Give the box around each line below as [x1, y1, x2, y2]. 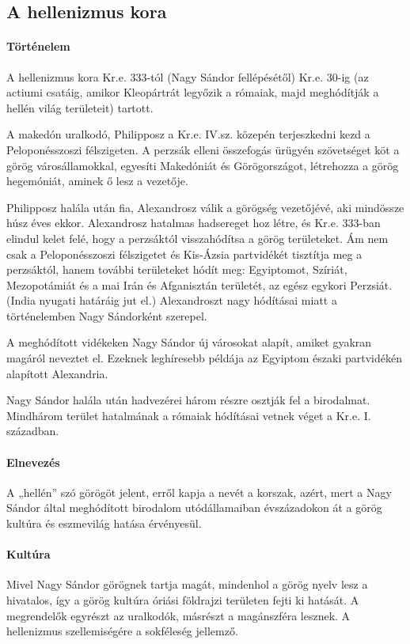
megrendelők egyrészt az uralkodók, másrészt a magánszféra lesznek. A [6, 607, 351, 623]
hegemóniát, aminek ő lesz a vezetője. [6, 172, 188, 189]
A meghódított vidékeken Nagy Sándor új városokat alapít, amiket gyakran [6, 334, 372, 350]
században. [6, 422, 59, 439]
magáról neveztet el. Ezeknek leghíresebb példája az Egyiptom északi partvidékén [6, 350, 402, 366]
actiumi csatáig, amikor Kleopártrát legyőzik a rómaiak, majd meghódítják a [6, 84, 379, 100]
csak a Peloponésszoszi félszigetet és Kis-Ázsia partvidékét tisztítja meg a [6, 245, 363, 262]
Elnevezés [6, 453, 60, 470]
